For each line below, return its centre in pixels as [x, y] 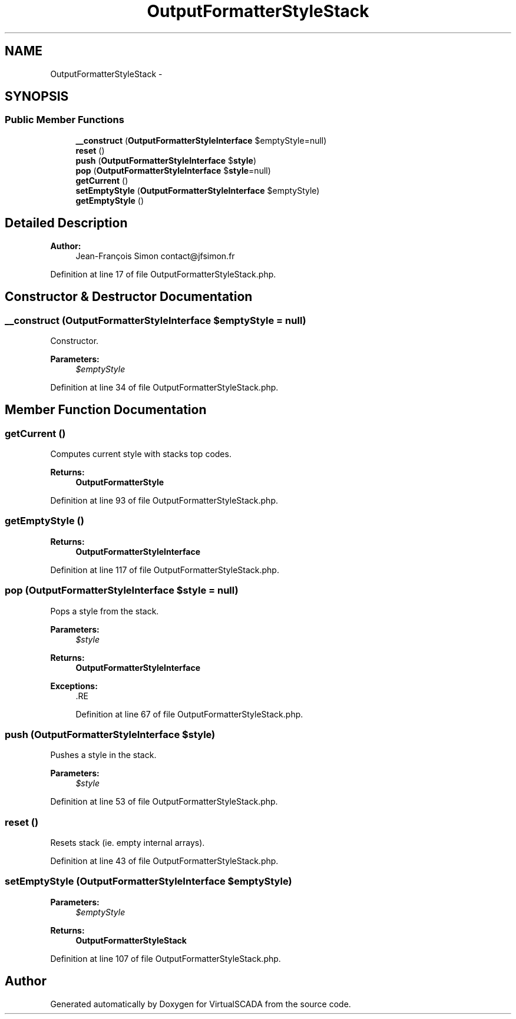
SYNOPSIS [37, 97]
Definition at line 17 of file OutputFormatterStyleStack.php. [163, 274]
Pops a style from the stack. [105, 611]
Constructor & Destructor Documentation [129, 297]
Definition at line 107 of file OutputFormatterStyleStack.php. [166, 958]
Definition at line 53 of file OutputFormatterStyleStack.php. [164, 802]
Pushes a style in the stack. [103, 755]
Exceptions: [74, 686]
